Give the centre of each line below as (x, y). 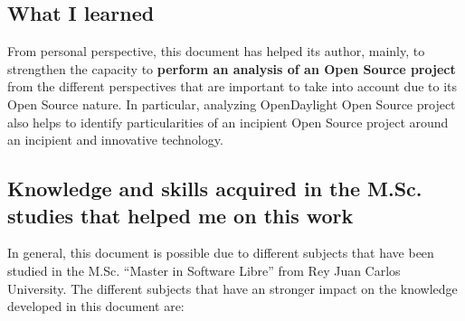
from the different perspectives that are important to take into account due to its (232, 86)
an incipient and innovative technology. (115, 140)
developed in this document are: (96, 306)
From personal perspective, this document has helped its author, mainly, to (216, 51)
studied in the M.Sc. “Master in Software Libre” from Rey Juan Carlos (204, 270)
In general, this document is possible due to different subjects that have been (221, 253)
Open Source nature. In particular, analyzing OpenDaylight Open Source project (232, 104)
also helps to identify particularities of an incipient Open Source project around (228, 122)
